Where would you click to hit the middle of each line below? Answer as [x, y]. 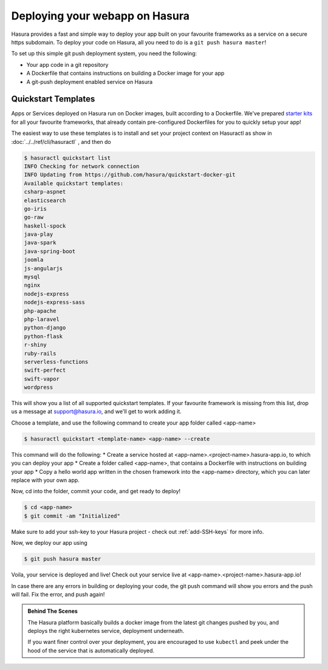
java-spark [40, 243]
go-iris [35, 209]
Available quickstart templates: [74, 183]
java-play [39, 234]
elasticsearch [45, 200]
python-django [45, 328]
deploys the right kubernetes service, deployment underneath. [106, 631]
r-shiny [35, 345]
